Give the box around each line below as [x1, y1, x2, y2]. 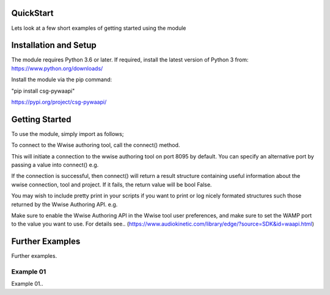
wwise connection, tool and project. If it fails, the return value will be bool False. [11, 180, 212, 188]
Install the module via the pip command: [11, 76, 112, 84]
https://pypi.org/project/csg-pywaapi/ [11, 98, 107, 105]
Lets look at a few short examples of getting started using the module [11, 24, 186, 32]
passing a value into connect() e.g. [11, 162, 99, 169]
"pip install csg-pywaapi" [11, 87, 75, 94]
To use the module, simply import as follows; [11, 130, 124, 137]
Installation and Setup [11, 40, 97, 51]
